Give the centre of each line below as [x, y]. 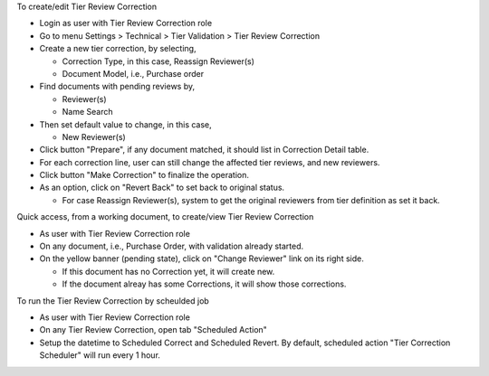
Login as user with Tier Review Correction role [126, 23]
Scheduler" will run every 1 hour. [100, 355]
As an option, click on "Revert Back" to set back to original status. [162, 188]
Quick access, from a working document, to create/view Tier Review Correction [165, 217]
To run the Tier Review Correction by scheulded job [113, 301]
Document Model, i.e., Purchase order [133, 73]
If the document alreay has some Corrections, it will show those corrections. [204, 284]
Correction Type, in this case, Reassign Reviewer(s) [158, 61]
